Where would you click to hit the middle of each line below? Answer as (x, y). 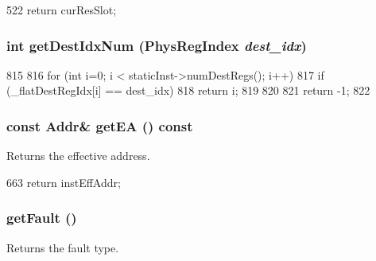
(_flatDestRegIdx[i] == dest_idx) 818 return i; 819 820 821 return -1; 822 (188, 90)
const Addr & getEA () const (100, 125)
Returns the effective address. (78, 156)
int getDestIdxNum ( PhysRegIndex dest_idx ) (157, 45)
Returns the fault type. (63, 247)
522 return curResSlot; (62, 10)
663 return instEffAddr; (64, 182)
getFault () (42, 218)
